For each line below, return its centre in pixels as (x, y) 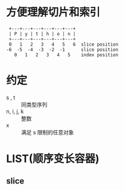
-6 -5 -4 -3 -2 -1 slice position (62, 49)
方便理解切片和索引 (53, 12)
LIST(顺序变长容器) (53, 159)
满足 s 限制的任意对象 (48, 132)
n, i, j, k (15, 111)
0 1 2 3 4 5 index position (66, 55)
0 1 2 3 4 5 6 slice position (63, 44)
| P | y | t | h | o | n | (42, 34)
